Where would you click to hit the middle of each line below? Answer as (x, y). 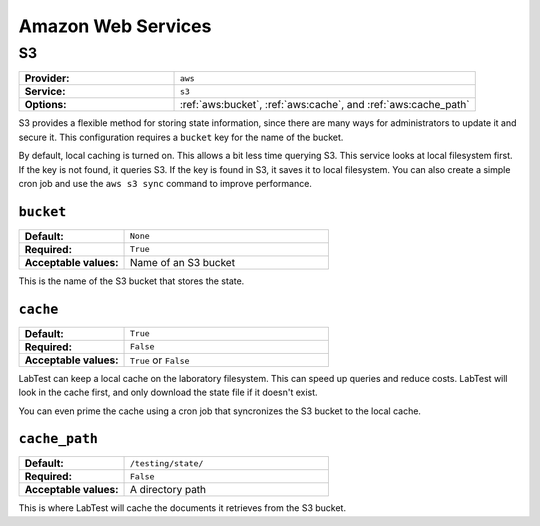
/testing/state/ (167, 463)
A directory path (168, 490)
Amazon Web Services (115, 26)
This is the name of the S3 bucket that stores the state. (131, 281)
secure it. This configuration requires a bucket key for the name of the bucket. (181, 137)
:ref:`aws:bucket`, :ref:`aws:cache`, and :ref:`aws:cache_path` (324, 105)
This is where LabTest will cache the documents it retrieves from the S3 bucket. (182, 508)
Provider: (47, 78)
